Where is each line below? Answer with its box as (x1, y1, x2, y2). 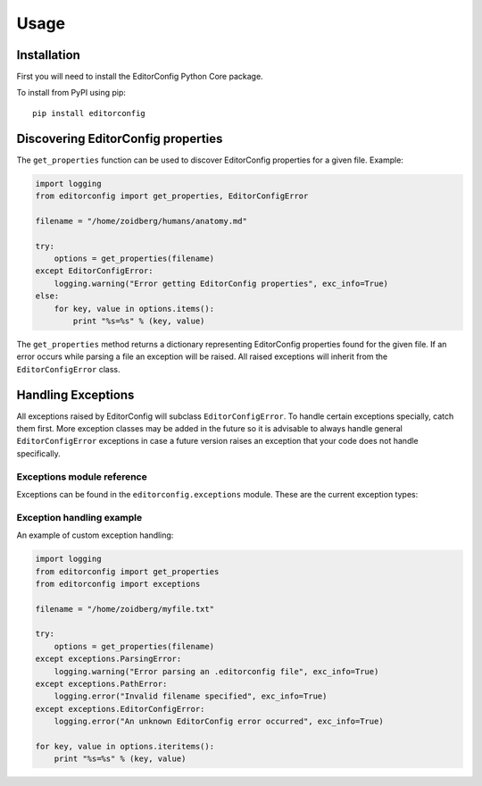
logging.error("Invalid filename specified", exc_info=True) (54, 691, 328, 701)
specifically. (16, 447, 62, 459)
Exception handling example (16, 511, 143, 523)
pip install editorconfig (32, 108, 146, 118)
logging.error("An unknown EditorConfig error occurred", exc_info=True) (54, 716, 384, 727)
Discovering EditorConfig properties (16, 130, 223, 146)
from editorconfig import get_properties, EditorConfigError (35, 191, 309, 201)
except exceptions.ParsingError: (35, 654, 182, 665)
